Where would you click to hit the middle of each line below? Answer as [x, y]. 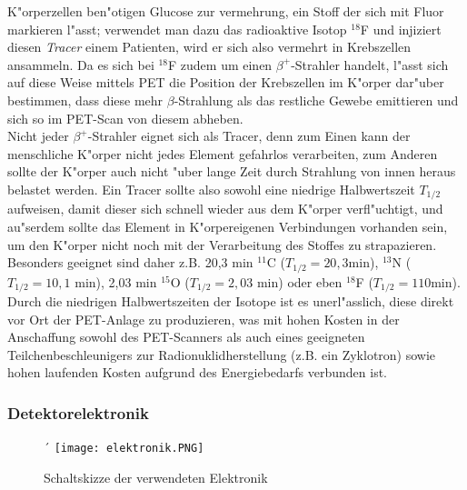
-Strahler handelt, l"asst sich [370, 64]
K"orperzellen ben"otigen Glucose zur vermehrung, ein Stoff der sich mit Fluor [226, 11]
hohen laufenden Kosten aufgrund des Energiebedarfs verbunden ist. [198, 372]
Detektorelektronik [78, 412]
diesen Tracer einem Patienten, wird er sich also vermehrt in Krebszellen [209, 47]
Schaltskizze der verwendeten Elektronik [156, 477]
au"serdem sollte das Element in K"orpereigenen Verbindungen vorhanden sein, [228, 226]
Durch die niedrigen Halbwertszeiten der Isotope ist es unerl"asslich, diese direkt [231, 301]
